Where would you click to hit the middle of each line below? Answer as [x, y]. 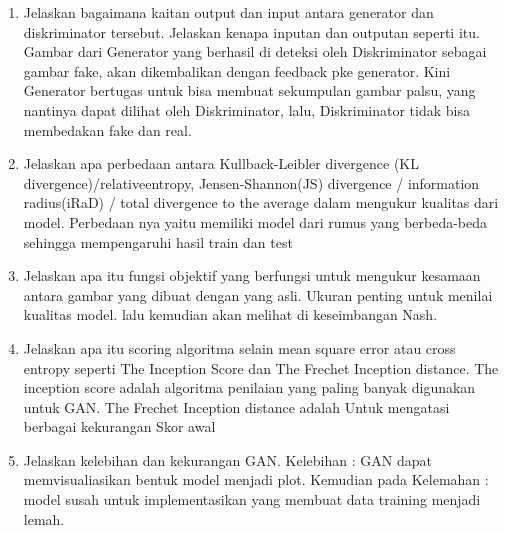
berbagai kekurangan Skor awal [119, 426]
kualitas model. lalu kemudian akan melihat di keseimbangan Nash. [230, 314]
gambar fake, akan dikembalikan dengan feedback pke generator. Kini [237, 70]
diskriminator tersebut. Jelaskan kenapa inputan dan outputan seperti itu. [251, 31]
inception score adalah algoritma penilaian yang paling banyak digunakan [249, 387]
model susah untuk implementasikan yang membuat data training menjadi [252, 499]
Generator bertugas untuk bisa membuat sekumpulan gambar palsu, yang [249, 90]
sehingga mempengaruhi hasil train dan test [158, 241]
